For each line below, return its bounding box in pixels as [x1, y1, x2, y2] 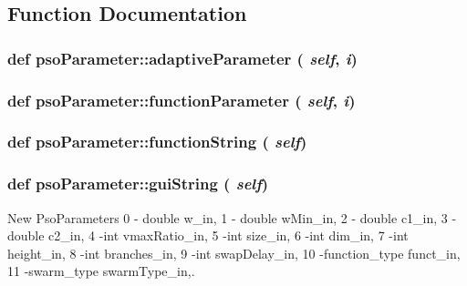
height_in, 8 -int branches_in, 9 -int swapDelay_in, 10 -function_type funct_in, [7, 243, 461, 262]
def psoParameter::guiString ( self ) [7, 172, 269, 195]
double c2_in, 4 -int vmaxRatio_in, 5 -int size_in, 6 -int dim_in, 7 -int [7, 226, 409, 245]
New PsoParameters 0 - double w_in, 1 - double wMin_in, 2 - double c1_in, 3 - [7, 208, 457, 227]
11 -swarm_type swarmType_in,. [7, 261, 195, 281]
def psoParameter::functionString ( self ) [7, 130, 307, 153]
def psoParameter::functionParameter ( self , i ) [7, 88, 356, 111]
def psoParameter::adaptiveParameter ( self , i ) [7, 46, 358, 69]
